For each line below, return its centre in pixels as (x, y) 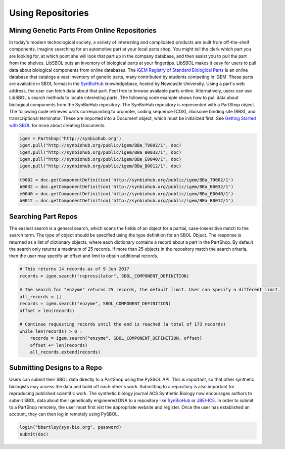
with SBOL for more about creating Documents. (57, 125)
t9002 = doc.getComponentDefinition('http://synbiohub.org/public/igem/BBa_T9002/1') (126, 180)
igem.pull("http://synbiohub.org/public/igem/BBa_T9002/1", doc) (100, 145)
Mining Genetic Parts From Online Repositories (83, 30)
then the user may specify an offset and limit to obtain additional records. (84, 256)
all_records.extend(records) (65, 352)
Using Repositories (49, 13)
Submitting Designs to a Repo (56, 368)
